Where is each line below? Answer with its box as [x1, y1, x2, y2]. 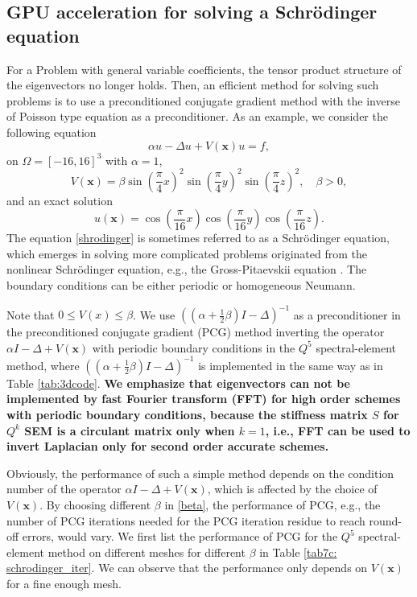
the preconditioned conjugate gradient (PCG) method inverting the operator [6, 323, 385, 340]
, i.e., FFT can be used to [265, 422, 411, 438]
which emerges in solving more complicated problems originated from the [6, 245, 368, 261]
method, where [6, 356, 80, 373]
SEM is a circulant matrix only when [24, 422, 235, 438]
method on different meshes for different [47, 543, 246, 560]
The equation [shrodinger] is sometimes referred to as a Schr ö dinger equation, [6, 229, 390, 246]
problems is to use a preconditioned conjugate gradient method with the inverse [6, 92, 400, 109]
